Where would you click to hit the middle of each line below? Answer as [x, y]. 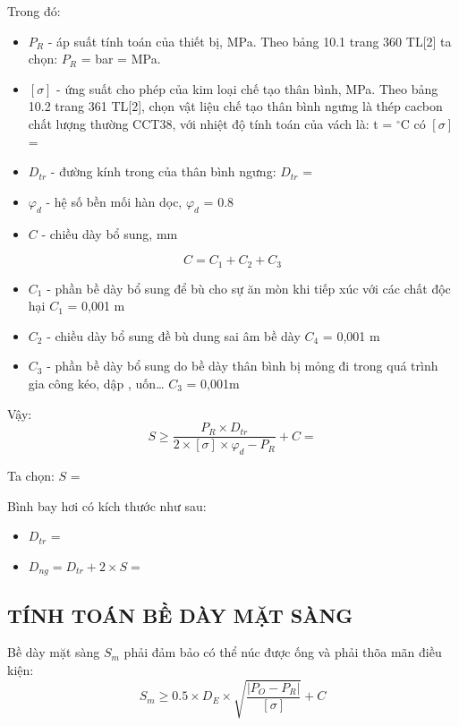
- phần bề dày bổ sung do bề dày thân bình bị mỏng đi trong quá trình [242, 366]
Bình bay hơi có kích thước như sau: [107, 505]
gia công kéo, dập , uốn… [96, 383]
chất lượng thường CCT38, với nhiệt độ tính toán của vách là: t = [210, 123]
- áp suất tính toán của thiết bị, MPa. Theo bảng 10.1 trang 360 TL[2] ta [250, 41]
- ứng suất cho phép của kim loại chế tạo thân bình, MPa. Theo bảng [247, 88]
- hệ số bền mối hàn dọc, [114, 201]
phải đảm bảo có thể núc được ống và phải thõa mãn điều [283, 652]
